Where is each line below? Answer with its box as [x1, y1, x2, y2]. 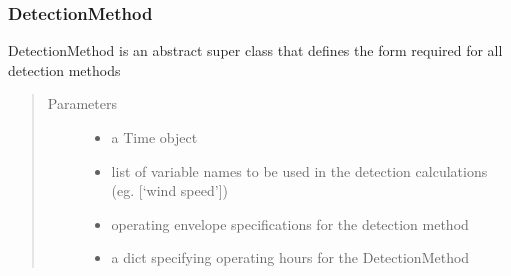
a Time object [111, 127, 198, 147]
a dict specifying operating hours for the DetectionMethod [111, 247, 470, 268]
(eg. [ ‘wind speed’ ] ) [111, 180, 228, 201]
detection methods [8, 59, 121, 80]
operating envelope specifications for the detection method [111, 213, 469, 234]
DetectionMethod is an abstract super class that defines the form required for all [8, 40, 503, 61]
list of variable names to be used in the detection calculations [111, 160, 488, 181]
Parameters [47, 93, 117, 114]
